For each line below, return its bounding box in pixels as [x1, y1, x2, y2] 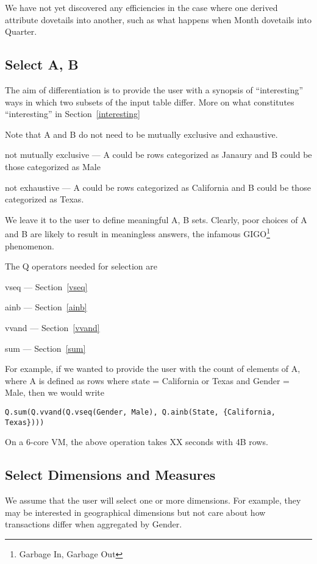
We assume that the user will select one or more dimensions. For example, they [5, 494, 301, 507]
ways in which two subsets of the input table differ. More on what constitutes [5, 95, 294, 108]
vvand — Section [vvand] [5, 321, 100, 334]
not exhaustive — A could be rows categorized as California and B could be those [5, 180, 311, 193]
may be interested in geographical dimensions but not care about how [5, 505, 266, 518]
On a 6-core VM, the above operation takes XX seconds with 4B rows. [5, 435, 268, 448]
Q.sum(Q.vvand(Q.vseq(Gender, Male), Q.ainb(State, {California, [5, 407, 276, 416]
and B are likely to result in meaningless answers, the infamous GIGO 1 [5, 226, 270, 240]
